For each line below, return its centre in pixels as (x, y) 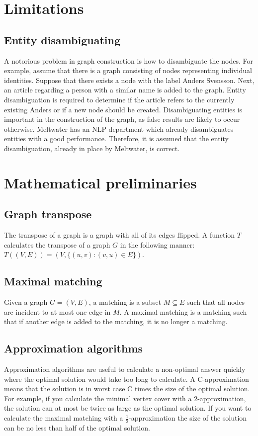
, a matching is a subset (125, 302)
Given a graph (26, 302)
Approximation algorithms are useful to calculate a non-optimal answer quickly (125, 369)
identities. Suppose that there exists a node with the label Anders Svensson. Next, (129, 80)
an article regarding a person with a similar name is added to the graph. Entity (125, 90)
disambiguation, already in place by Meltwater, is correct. (92, 148)
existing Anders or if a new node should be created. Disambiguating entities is (123, 109)
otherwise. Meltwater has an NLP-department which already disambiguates (119, 129)
